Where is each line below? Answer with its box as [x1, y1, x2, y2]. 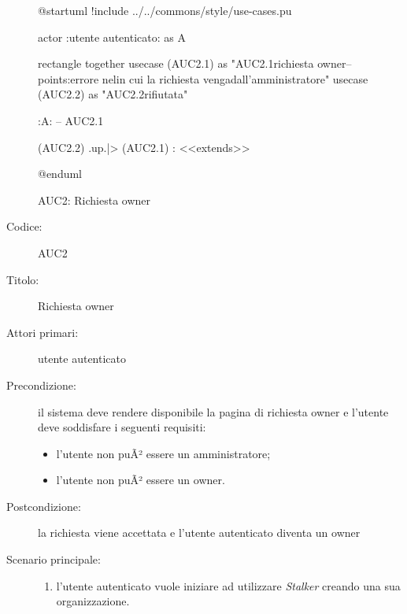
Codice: [6, 218, 43, 235]
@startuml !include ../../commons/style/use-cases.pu [38, 2, 292, 18]
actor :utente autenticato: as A [38, 28, 186, 45]
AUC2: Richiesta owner [38, 191, 151, 208]
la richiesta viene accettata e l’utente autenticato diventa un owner [38, 524, 361, 541]
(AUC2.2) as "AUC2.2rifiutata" [38, 86, 188, 102]
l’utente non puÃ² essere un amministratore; [56, 445, 271, 461]
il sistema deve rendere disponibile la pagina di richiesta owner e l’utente [38, 403, 389, 420]
